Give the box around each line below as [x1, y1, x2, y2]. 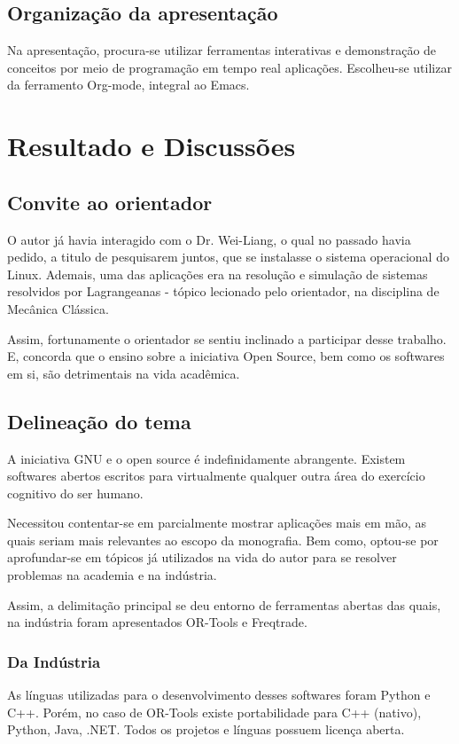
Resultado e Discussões [7, 128, 296, 164]
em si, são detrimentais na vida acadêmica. [7, 364, 240, 382]
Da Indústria [7, 650, 101, 672]
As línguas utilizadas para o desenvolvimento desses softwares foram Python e [7, 685, 431, 704]
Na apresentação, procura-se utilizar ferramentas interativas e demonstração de [7, 41, 437, 59]
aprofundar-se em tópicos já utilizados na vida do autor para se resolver [7, 548, 397, 567]
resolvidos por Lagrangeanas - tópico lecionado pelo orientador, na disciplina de [7, 282, 440, 301]
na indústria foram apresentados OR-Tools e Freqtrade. [7, 613, 307, 631]
